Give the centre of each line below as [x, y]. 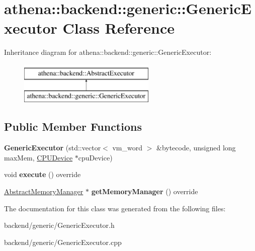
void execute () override [42, 174]
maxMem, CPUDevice [38, 157]
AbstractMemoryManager [44, 191]
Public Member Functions [73, 127]
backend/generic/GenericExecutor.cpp [63, 242]
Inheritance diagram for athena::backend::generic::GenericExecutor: [108, 52]
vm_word [127, 148]
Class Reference [119, 28]
